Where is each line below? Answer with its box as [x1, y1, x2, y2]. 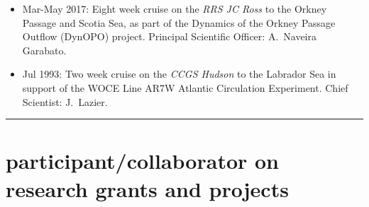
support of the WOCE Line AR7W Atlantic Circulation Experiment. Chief [22, 80, 348, 95]
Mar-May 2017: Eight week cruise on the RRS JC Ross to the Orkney [22, 1, 327, 16]
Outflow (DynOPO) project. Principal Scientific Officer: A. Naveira [22, 29, 316, 44]
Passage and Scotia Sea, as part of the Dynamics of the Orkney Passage [22, 15, 336, 30]
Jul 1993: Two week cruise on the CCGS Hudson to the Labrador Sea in [22, 66, 336, 81]
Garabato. [22, 42, 67, 57]
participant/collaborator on [6, 146, 280, 175]
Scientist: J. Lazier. [22, 94, 108, 109]
